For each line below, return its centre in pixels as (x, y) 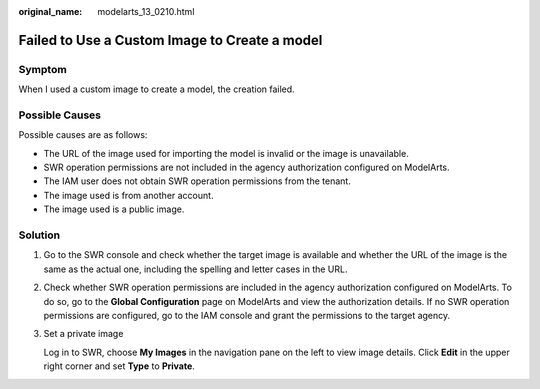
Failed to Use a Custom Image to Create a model (170, 40)
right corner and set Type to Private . (119, 366)
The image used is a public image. (114, 209)
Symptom (42, 69)
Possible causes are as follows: (83, 135)
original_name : (50, 11)
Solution (39, 235)
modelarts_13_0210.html (146, 11)
